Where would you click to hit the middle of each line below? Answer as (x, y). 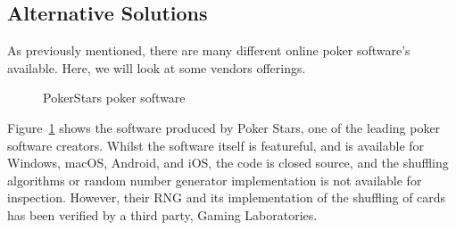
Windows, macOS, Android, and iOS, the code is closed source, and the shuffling (228, 163)
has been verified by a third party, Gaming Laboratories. (162, 214)
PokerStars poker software (114, 98)
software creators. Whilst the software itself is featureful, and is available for (216, 145)
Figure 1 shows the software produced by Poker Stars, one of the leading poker (224, 127)
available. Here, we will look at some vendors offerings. (157, 67)
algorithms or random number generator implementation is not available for (215, 180)
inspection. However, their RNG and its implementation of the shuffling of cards (227, 197)
